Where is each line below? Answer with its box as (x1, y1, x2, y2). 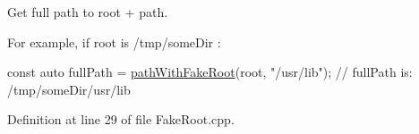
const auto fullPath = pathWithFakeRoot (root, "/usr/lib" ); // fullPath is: (7, 63, 413, 81)
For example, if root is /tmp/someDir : (7, 32, 221, 51)
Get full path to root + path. (7, 3, 168, 21)
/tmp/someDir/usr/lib (7, 80, 131, 98)
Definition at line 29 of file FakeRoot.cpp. (7, 110, 235, 129)
